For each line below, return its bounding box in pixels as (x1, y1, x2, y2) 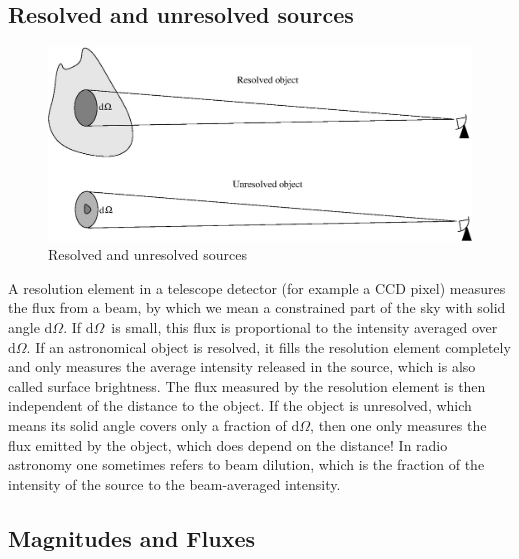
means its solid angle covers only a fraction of (8, 414, 287, 435)
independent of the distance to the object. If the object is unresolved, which (8, 395, 472, 416)
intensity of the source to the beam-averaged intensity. (8, 473, 341, 494)
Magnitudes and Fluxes (8, 522, 256, 553)
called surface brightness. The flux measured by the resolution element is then (8, 375, 486, 396)
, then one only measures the (310, 414, 487, 435)
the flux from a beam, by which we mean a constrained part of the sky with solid (8, 297, 506, 318)
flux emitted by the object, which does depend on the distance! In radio (8, 434, 448, 455)
